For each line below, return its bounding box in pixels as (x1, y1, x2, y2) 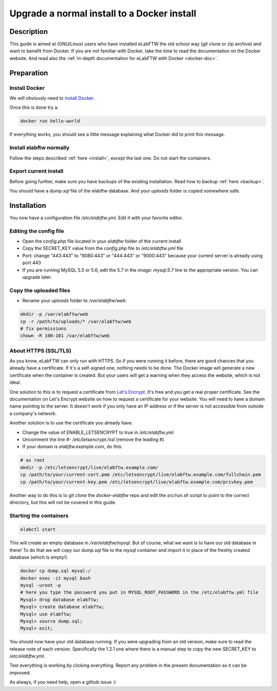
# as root (20, 457, 45, 463)
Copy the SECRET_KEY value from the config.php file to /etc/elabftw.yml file (22, 245, 184, 252)
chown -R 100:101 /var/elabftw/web (20, 333, 110, 339)
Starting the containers (9, 512, 69, 519)
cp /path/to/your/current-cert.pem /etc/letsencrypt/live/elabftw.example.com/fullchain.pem (20, 472, 261, 477)
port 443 (22, 260, 41, 266)
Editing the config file (9, 227, 64, 235)
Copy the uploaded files (9, 286, 70, 294)
